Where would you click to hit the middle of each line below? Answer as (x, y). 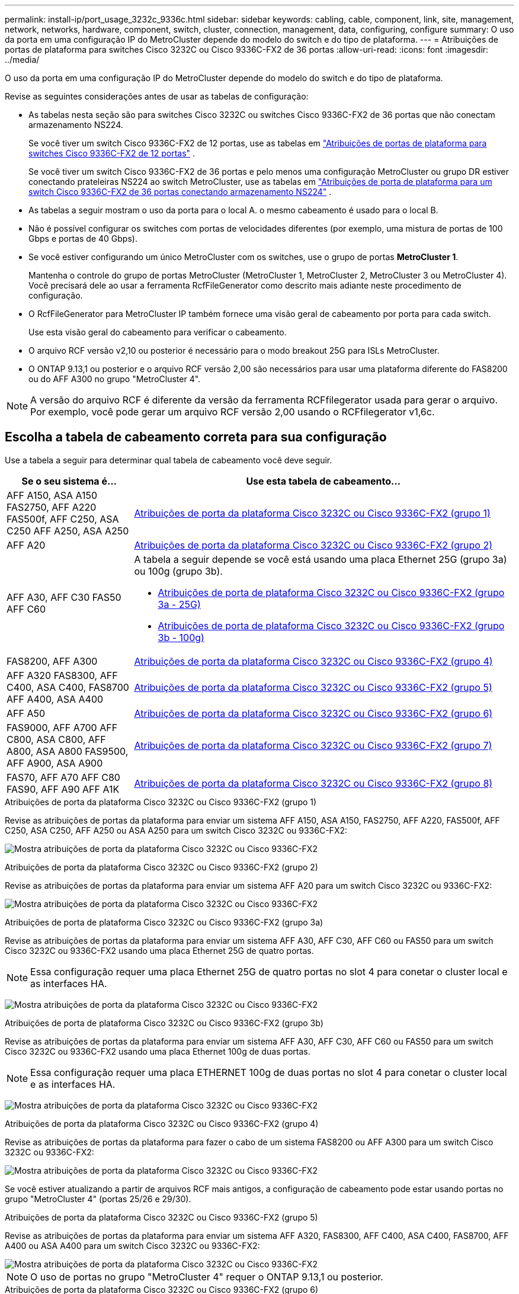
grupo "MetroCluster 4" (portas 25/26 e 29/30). (98, 1199)
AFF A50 (26, 713)
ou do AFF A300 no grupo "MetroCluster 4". (115, 379)
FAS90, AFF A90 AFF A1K (63, 789)
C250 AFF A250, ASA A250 (68, 531)
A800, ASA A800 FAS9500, (68, 751)
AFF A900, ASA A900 (55, 763)
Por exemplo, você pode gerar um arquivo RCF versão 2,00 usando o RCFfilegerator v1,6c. (233, 412)
